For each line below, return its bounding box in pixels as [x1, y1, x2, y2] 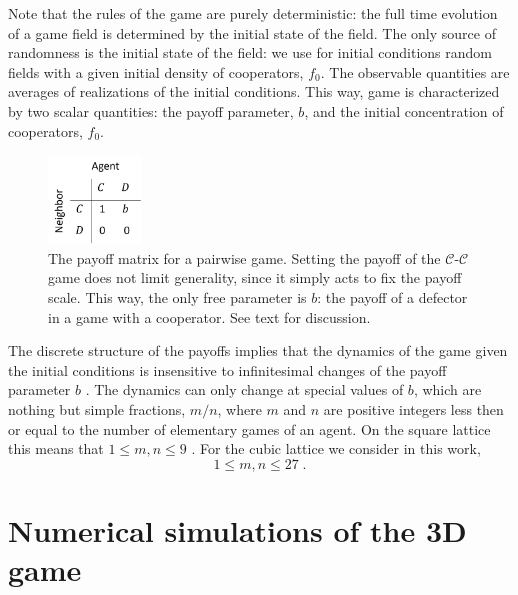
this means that [8, 438, 104, 459]
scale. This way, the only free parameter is [48, 287, 307, 307]
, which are [413, 379, 482, 400]
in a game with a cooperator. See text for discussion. [48, 306, 371, 327]
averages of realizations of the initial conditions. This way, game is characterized [8, 81, 500, 102]
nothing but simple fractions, [8, 398, 186, 419]
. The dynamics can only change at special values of [85, 379, 404, 400]
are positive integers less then [323, 398, 504, 419]
